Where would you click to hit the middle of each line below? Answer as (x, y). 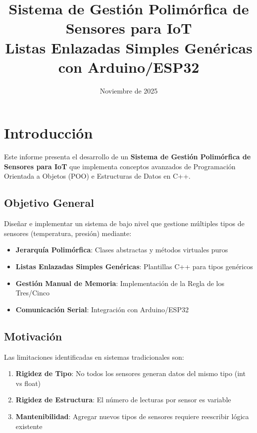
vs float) (28, 383)
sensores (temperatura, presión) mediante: (68, 233)
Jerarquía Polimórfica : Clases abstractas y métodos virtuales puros (122, 250)
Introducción (49, 133)
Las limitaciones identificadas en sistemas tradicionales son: (94, 357)
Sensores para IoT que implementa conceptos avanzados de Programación (120, 166)
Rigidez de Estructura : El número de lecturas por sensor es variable (123, 400)
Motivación (33, 336)
